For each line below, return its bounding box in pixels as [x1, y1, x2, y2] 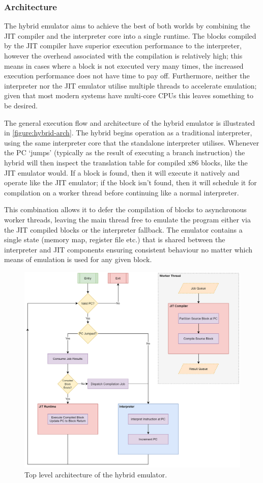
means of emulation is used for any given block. [4, 254, 152, 265]
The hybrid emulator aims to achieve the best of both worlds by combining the [4, 20, 250, 31]
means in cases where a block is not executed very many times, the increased [4, 60, 244, 71]
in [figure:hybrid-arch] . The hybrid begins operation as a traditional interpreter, [4, 127, 252, 138]
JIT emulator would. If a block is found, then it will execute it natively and [4, 167, 240, 178]
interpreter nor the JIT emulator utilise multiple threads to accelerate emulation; [4, 80, 257, 91]
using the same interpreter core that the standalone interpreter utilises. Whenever [4, 137, 259, 148]
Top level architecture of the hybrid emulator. [24, 469, 167, 480]
